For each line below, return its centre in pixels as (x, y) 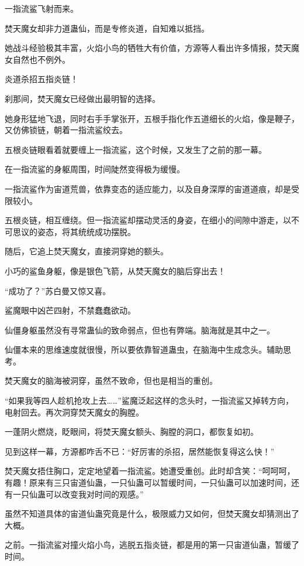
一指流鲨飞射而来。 (42, 8)
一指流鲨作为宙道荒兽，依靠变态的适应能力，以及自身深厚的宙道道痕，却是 (148, 188)
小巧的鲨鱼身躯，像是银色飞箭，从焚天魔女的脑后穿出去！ (115, 270)
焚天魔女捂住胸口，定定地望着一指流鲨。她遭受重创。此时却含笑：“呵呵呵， (150, 471)
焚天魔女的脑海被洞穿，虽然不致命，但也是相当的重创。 (111, 381)
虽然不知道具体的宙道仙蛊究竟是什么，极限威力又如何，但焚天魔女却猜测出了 (152, 514)
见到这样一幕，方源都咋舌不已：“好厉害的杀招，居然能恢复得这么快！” (140, 451)
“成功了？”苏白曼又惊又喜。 (58, 290)
